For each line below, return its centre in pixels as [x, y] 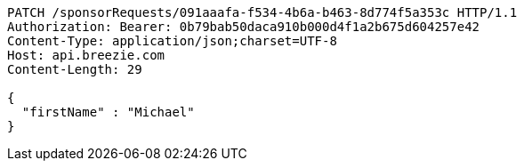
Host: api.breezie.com [86, 55]
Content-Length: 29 [75, 69]
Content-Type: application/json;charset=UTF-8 [172, 41]
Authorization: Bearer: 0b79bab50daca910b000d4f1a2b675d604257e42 [244, 27]
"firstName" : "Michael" [108, 112]
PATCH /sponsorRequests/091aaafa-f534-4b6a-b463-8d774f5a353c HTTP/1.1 [262, 12]
